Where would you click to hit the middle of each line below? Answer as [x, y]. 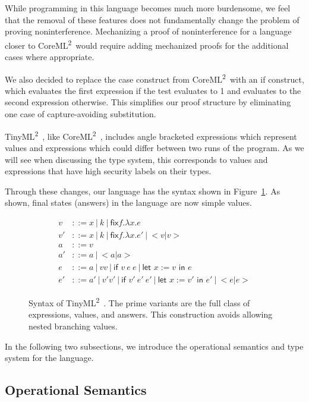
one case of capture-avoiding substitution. [81, 114]
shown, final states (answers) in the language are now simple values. [128, 202]
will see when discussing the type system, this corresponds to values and [136, 159]
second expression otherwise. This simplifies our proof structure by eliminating [148, 102]
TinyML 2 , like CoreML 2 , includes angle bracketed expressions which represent [151, 135]
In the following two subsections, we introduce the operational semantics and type [154, 346]
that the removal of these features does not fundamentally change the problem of [152, 19]
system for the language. [49, 358]
